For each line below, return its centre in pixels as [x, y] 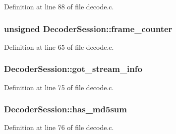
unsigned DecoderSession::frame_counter [88, 28]
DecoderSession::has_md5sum [65, 109]
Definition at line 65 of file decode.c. [59, 47]
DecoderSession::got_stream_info [73, 69]
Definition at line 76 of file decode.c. [59, 127]
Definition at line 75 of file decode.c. [59, 87]
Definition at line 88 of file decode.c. [59, 6]
